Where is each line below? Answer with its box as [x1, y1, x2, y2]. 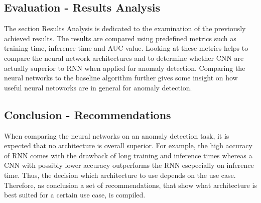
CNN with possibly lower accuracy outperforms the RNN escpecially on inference [4, 160, 254, 170]
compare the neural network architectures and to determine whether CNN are [4, 52, 244, 63]
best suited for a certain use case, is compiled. [4, 189, 146, 200]
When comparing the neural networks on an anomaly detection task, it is [4, 130, 229, 141]
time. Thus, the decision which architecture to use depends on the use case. [4, 169, 236, 180]
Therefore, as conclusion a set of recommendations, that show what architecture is [4, 179, 257, 190]
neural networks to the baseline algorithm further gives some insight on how [4, 72, 238, 83]
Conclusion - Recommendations [4, 107, 171, 122]
